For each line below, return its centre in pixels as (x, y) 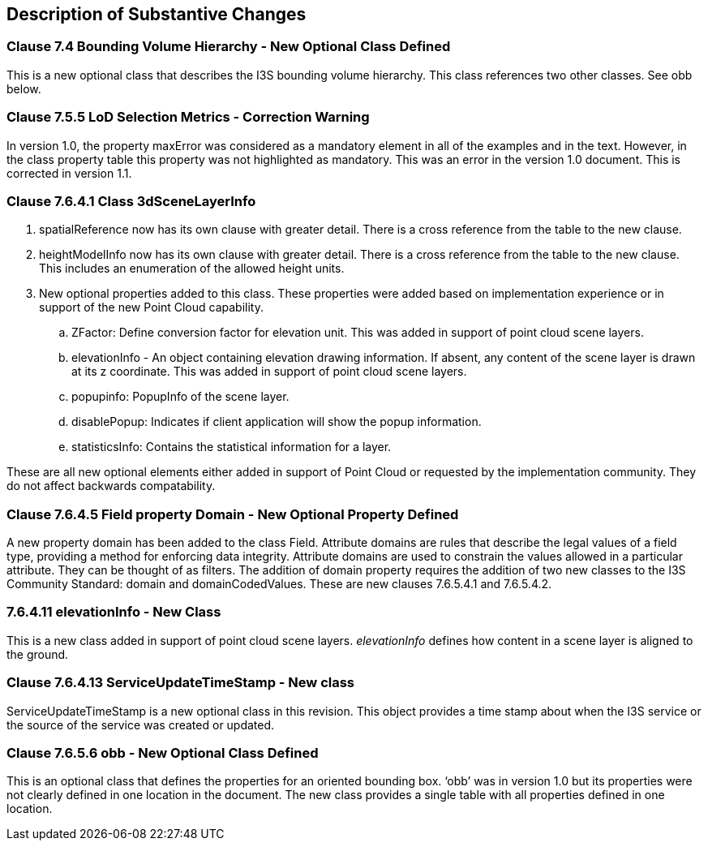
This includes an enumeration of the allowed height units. (192, 269)
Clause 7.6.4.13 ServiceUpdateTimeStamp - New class (181, 683)
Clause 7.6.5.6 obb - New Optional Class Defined (163, 752)
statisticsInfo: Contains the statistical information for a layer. (232, 447)
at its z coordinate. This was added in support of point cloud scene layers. (269, 372)
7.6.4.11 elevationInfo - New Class (114, 612)
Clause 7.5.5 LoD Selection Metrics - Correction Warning (188, 117)
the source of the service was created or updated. (141, 724)
